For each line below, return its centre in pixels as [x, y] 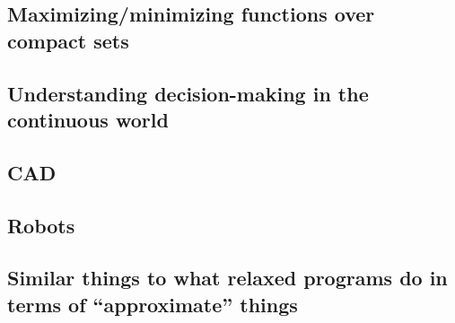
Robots [41, 225]
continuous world [88, 119]
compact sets [68, 40]
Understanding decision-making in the [188, 93]
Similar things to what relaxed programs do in [227, 278]
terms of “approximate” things [153, 304]
